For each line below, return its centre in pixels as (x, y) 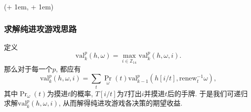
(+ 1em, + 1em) (29, 6)
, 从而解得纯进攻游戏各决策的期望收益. (121, 103)
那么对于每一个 (28, 68)
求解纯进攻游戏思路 (41, 28)
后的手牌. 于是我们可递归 (208, 93)
